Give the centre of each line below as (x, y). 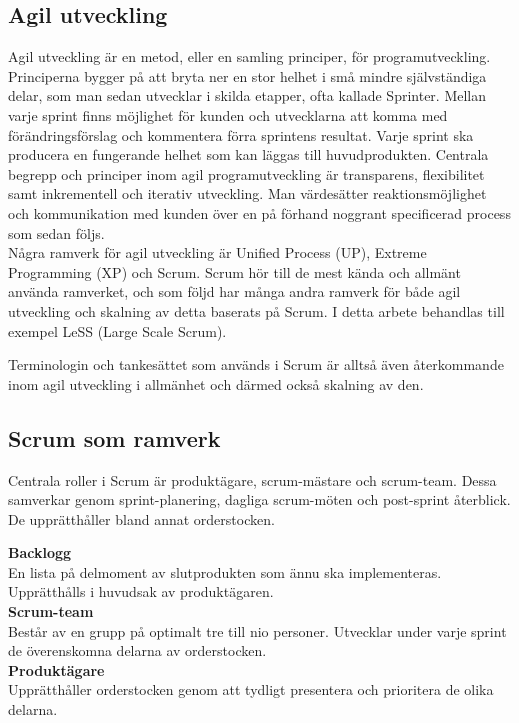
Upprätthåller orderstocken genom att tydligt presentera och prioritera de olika (251, 689)
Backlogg (40, 552)
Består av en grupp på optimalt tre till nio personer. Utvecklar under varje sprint (257, 630)
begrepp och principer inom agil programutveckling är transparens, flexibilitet (246, 173)
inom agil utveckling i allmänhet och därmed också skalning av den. (216, 383)
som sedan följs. (56, 232)
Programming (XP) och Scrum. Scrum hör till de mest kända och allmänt (234, 271)
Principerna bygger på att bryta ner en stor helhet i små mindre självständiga (247, 75)
